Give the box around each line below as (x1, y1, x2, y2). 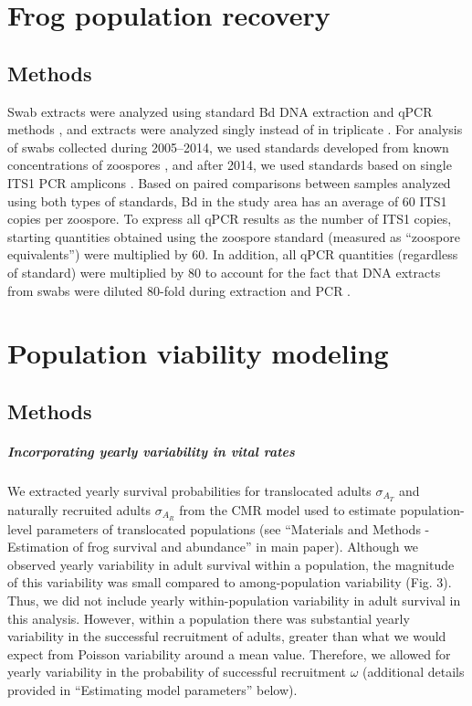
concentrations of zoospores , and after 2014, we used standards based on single (7, 155, 452, 174)
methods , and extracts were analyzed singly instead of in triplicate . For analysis (7, 120, 463, 139)
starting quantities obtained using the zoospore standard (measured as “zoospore (7, 227, 460, 246)
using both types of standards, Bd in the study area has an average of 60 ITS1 (7, 191, 447, 210)
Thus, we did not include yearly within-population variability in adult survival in (7, 590, 461, 609)
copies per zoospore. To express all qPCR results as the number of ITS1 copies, (7, 209, 452, 228)
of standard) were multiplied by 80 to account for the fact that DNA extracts (7, 262, 441, 281)
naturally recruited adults (7, 500, 151, 519)
